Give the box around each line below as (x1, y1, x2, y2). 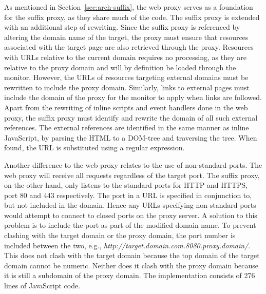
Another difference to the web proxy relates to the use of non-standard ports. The (4, 159, 262, 170)
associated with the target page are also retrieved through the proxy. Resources (4, 42, 254, 52)
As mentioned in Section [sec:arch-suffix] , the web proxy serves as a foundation (4, 2, 253, 12)
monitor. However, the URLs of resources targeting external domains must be (4, 72, 249, 83)
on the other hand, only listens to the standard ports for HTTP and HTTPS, (4, 180, 248, 190)
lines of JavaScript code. (4, 280, 81, 291)
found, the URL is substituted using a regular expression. (4, 142, 185, 153)
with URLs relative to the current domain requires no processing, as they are (4, 51, 246, 62)
